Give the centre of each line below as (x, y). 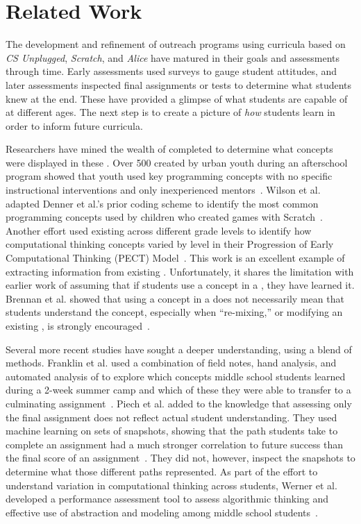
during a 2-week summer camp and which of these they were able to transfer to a (178, 390)
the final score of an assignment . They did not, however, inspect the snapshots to (180, 458)
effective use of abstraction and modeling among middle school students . (162, 512)
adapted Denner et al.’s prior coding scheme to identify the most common (162, 203)
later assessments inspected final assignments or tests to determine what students (179, 84)
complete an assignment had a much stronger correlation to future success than (174, 444)
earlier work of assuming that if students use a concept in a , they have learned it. (180, 285)
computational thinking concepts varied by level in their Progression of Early (170, 244)
